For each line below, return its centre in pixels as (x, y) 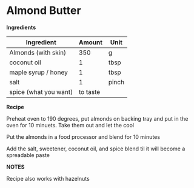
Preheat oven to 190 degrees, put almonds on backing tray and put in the (97, 118)
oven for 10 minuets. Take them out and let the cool (70, 125)
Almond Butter (44, 11)
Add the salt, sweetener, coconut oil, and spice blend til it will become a (96, 149)
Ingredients (21, 27)
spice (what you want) (41, 92)
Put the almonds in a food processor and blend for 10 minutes (83, 136)
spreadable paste (28, 155)
